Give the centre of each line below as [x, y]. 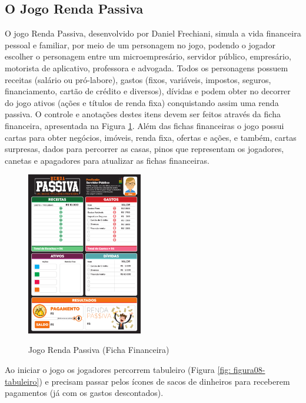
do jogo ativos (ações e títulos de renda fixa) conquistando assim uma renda [142, 102]
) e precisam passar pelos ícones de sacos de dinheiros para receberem [164, 381]
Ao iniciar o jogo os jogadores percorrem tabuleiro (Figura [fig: [118, 369]
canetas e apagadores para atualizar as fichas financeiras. [107, 160]
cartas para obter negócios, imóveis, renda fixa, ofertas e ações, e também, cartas [151, 137]
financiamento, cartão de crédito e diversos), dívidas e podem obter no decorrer [148, 91]
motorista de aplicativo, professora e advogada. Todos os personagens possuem [147, 67]
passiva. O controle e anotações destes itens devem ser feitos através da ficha [143, 114]
